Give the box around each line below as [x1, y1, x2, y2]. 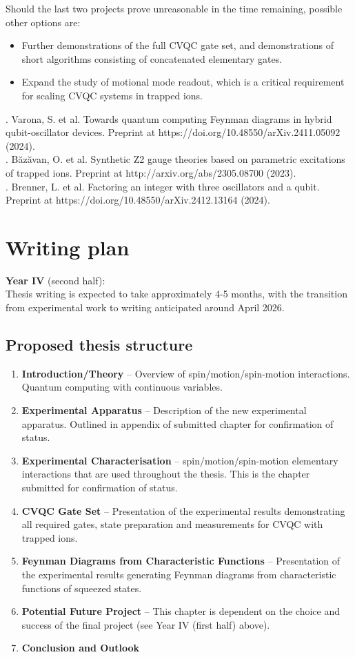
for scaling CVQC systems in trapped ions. [21, 88, 203, 102]
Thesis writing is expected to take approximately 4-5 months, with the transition [6, 286, 347, 301]
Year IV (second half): [6, 273, 105, 287]
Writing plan [6, 233, 130, 261]
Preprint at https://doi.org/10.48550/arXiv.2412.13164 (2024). [6, 193, 270, 207]
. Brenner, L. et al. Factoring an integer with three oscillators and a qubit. [6, 179, 320, 193]
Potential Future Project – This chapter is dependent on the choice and [21, 604, 341, 618]
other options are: [6, 14, 81, 29]
